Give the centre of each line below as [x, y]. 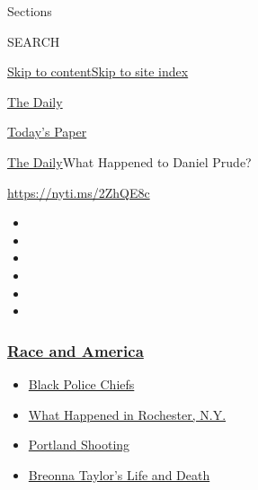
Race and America [76, 350]
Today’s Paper [47, 132]
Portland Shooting [79, 445]
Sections [30, 11]
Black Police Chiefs [81, 383]
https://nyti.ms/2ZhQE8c [79, 192]
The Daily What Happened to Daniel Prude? [129, 161]
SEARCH [34, 41]
